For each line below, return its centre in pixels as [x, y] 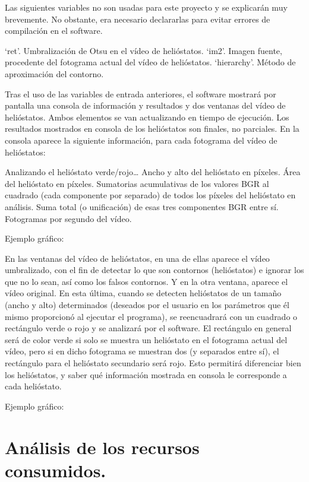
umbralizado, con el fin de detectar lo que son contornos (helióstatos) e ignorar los [154, 270]
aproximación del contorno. [54, 73]
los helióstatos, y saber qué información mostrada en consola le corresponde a [146, 374]
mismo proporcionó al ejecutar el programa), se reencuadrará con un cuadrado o [151, 316]
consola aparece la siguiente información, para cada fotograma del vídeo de [141, 140]
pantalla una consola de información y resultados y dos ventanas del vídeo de [145, 105]
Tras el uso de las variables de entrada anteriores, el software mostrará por [141, 93]
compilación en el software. [54, 31]
